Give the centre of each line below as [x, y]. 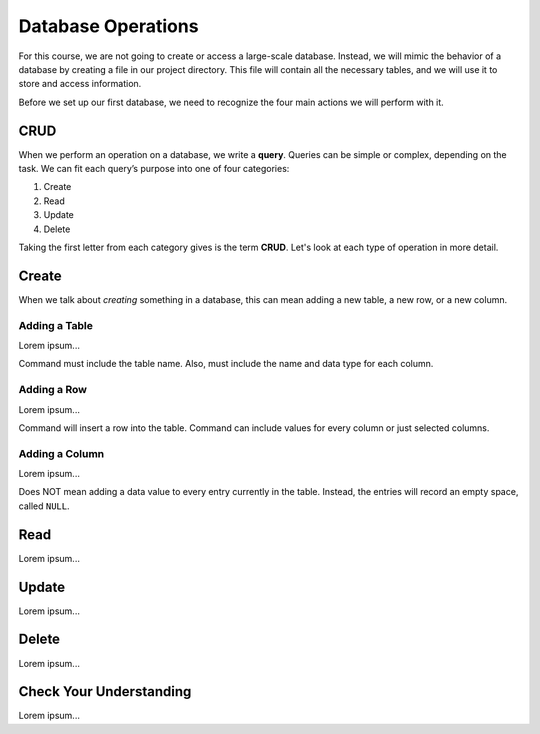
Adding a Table [56, 325]
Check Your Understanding [105, 691]
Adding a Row [52, 390]
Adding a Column [61, 453]
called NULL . [44, 506]
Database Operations [108, 26]
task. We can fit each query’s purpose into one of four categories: [154, 169]
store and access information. [80, 84]
